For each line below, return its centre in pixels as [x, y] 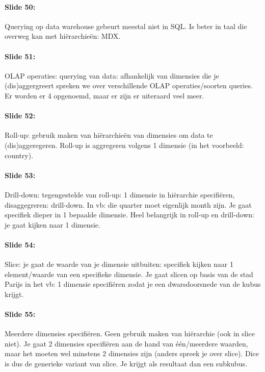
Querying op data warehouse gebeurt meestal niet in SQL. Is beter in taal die [126, 26]
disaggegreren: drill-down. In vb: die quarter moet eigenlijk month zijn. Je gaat [128, 204]
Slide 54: [20, 244]
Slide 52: [20, 116]
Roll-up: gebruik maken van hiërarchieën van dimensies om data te [109, 135]
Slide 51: [20, 56]
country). [19, 155]
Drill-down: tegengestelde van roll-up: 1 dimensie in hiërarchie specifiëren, [120, 194]
